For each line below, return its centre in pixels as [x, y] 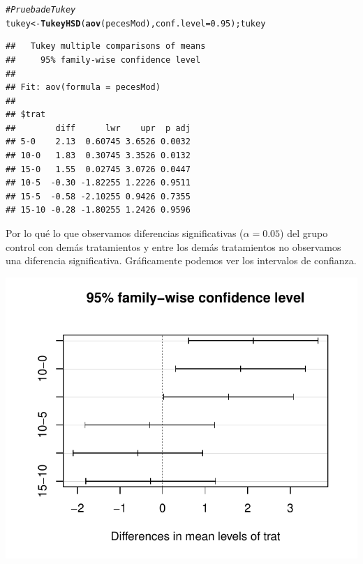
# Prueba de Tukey [41, 10]
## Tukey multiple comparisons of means [106, 46]
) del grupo [304, 233]
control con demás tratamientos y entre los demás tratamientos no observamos [173, 246]
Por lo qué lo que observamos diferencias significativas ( [125, 233]
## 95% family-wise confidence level [103, 60]
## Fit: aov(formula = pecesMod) [83, 87]
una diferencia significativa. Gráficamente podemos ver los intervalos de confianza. [181, 260]
